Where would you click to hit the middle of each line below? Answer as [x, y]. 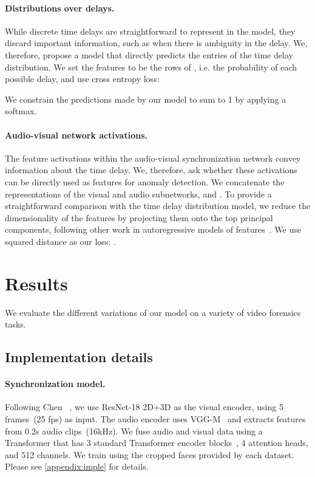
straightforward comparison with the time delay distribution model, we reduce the [158, 206]
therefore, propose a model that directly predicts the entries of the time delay [149, 54]
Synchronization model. [55, 384]
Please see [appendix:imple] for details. [77, 466]
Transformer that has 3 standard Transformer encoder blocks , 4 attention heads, [157, 443]
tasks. [15, 324]
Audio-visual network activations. [76, 135]
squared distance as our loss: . [60, 241]
